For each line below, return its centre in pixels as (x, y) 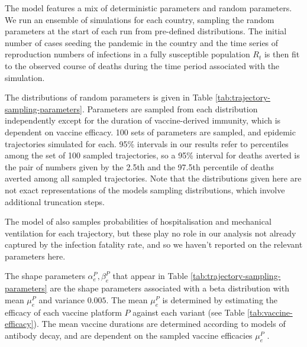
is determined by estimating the (220, 299)
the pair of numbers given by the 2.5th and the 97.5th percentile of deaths (139, 166)
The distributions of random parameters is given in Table (109, 97)
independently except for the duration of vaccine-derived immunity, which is (143, 120)
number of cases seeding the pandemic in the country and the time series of (142, 42)
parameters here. (35, 256)
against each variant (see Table (189, 312)
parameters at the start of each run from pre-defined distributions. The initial (146, 31)
